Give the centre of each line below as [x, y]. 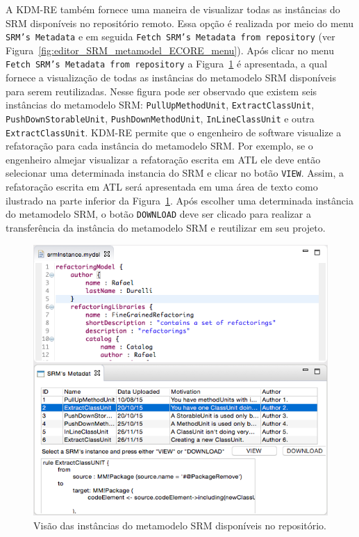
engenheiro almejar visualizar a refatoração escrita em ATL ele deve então [163, 159]
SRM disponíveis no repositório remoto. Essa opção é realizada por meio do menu [180, 23]
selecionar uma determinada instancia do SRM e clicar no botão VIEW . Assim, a [175, 173]
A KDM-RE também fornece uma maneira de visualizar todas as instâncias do [173, 9]
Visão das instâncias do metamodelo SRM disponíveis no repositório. [180, 525]
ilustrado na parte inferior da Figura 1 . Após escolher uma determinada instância [179, 200]
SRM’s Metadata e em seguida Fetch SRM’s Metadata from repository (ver [170, 37]
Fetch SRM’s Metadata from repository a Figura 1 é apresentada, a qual [167, 64]
